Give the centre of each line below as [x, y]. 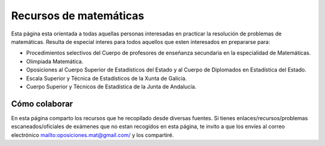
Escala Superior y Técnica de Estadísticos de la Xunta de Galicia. [107, 78]
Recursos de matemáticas [78, 16]
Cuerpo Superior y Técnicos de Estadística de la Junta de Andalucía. [111, 87]
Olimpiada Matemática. [55, 61]
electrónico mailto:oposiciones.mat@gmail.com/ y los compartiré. [92, 135]
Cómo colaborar [42, 104]
